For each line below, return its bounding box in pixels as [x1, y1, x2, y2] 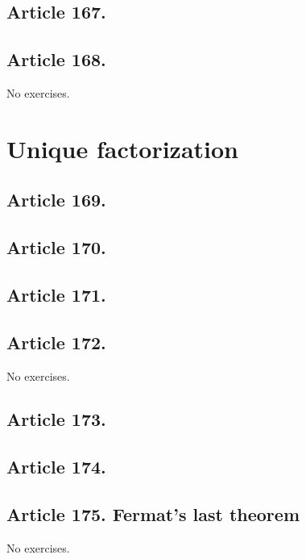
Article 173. [6, 407, 106, 432]
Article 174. [6, 454, 106, 479]
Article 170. [6, 235, 106, 260]
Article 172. [6, 329, 106, 354]
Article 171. [6, 282, 106, 307]
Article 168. [6, 47, 106, 72]
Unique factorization [6, 131, 238, 165]
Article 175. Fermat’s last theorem [6, 502, 300, 527]
